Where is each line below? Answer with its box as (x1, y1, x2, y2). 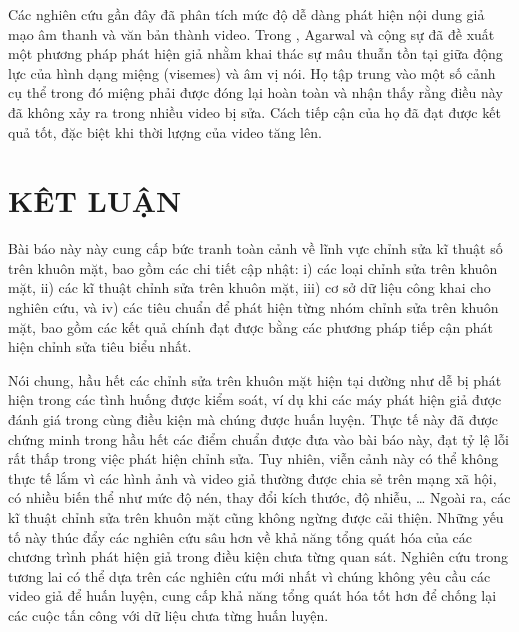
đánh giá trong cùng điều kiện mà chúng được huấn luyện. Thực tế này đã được (8, 409, 499, 430)
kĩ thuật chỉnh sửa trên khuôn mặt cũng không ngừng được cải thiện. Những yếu (8, 507, 504, 527)
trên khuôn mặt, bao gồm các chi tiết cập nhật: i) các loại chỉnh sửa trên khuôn (8, 257, 498, 278)
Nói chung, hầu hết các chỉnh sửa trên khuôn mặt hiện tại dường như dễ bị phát (8, 369, 502, 390)
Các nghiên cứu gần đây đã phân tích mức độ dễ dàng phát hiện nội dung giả (8, 4, 485, 24)
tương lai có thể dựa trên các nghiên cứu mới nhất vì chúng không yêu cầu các (8, 565, 491, 586)
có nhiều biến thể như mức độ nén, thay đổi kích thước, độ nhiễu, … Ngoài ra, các (8, 487, 511, 508)
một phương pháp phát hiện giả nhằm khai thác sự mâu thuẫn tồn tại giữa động (8, 43, 503, 64)
